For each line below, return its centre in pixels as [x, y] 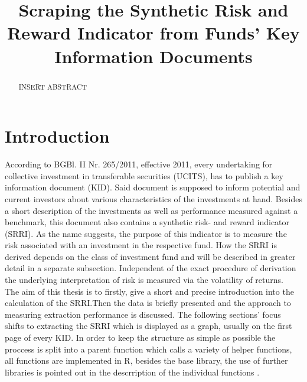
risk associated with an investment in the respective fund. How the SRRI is [141, 245]
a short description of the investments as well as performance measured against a [151, 210]
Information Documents [153, 56]
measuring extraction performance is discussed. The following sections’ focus [143, 314]
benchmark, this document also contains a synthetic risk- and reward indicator [147, 222]
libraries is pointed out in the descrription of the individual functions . [132, 372]
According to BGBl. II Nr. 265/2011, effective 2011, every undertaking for [139, 164]
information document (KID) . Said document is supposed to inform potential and [153, 187]
